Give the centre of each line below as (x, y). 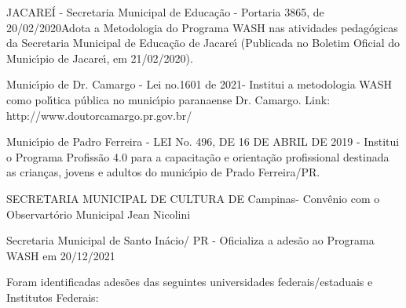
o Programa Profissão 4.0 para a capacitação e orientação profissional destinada (198, 156)
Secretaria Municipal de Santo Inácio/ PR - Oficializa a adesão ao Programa (190, 240)
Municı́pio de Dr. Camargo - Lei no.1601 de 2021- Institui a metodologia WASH (199, 84)
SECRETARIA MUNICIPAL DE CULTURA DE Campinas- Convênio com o (193, 198)
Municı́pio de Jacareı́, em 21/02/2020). (100, 58)
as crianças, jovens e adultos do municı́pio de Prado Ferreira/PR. (163, 172)
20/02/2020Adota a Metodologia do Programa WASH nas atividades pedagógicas (202, 27)
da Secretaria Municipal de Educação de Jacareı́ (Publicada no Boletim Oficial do (203, 43)
